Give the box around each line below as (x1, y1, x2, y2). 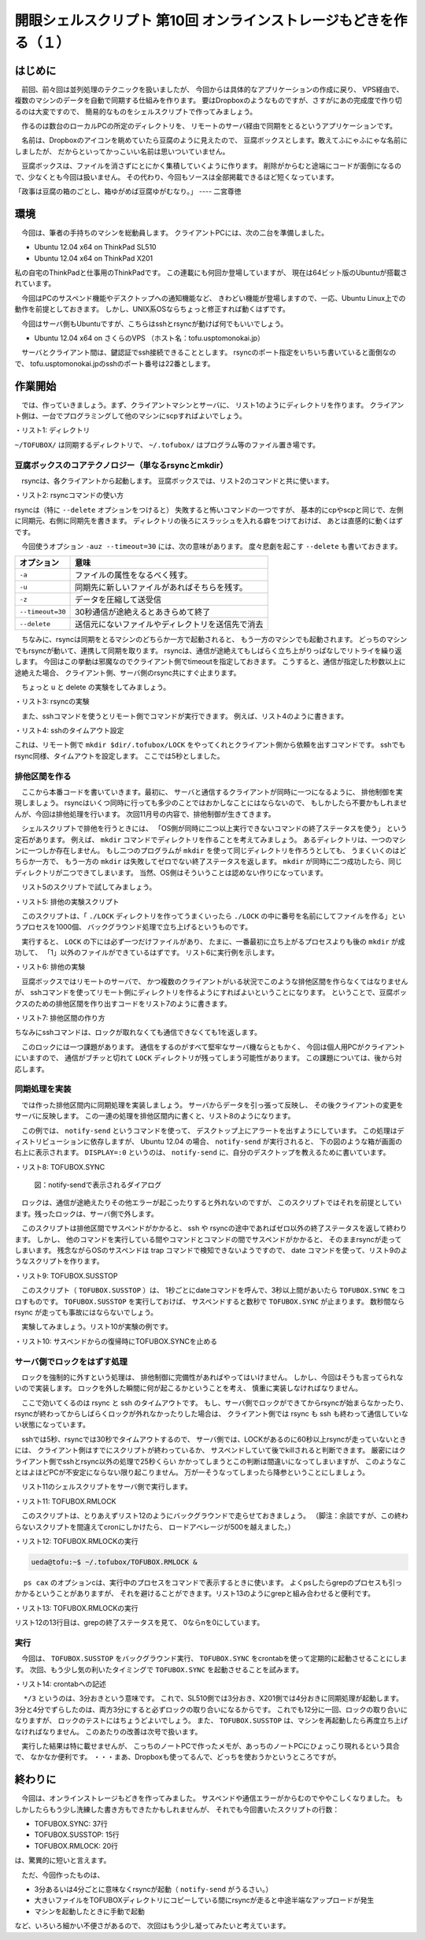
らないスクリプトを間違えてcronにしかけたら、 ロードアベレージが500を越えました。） (14, 1522, 295, 1531)
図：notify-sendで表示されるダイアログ (34, 1180, 161, 1189)
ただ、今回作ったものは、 (20, 1870, 105, 1879)
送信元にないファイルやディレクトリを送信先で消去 (75, 619, 264, 630)
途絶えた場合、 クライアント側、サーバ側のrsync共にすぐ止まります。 (14, 668, 241, 677)
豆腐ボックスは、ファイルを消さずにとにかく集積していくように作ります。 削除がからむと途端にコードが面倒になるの (20, 161, 401, 171)
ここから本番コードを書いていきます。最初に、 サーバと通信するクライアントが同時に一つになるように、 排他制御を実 (20, 788, 403, 797)
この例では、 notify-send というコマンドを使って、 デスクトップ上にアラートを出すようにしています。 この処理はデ (20, 1126, 405, 1135)
